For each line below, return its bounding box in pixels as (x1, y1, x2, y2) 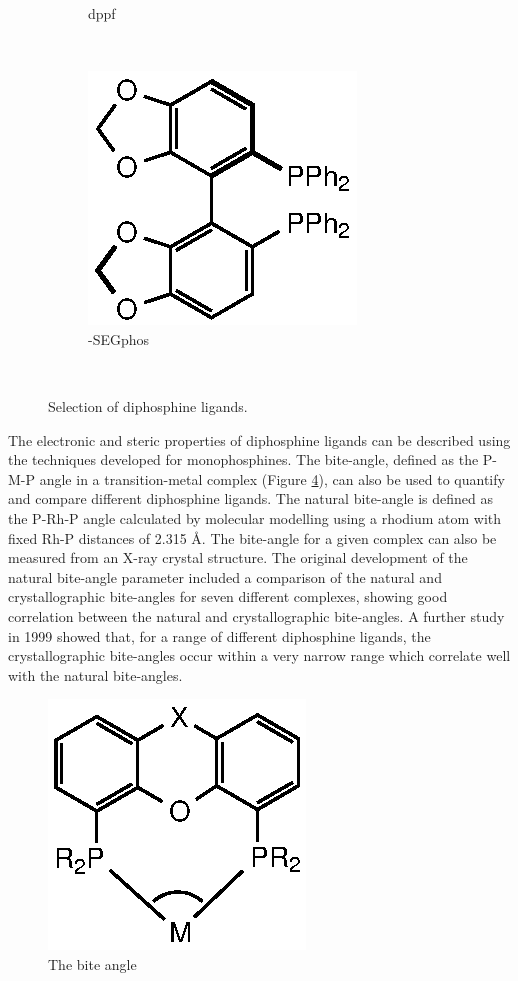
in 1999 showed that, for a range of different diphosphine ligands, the (8, 625, 431, 646)
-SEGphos (88, 328, 150, 349)
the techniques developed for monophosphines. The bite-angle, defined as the (8, 449, 479, 470)
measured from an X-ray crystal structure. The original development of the (8, 547, 468, 568)
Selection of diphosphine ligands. (48, 395, 248, 416)
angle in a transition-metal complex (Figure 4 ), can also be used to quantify (39, 468, 505, 489)
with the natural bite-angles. (8, 664, 183, 685)
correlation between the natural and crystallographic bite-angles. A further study (8, 605, 505, 626)
